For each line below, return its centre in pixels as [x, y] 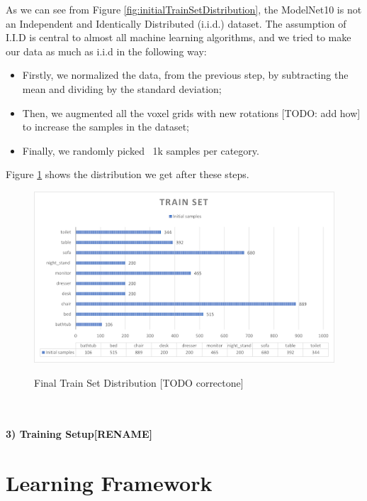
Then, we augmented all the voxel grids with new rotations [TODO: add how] [191, 112]
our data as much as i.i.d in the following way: [106, 51]
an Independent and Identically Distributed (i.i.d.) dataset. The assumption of [176, 23]
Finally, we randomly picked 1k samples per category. [141, 150]
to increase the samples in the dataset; [106, 127]
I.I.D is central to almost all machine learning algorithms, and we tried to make [179, 37]
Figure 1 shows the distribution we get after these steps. [128, 174]
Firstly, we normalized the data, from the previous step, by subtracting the [185, 75]
